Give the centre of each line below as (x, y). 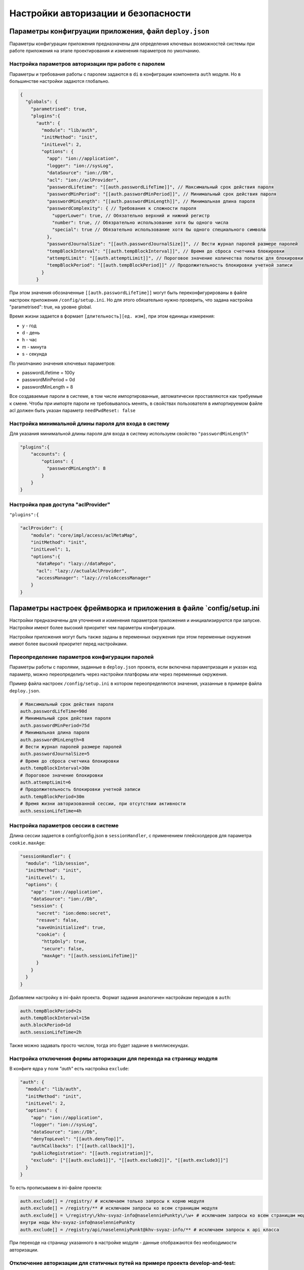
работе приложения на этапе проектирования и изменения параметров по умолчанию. (105, 51)
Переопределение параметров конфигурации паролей (82, 657)
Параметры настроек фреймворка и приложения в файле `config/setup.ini (135, 608)
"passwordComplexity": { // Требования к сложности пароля (121, 209)
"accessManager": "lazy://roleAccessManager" (94, 578)
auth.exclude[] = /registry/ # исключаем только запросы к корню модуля (112, 1201)
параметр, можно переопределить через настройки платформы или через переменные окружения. (119, 674)
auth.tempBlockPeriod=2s (51, 1011)
